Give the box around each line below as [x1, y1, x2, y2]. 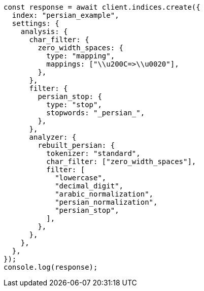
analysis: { [20, 27, 68, 36]
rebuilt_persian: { [38, 141, 115, 149]
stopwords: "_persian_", [46, 109, 145, 117]
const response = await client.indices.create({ [4, 3, 200, 11]
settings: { [12, 19, 59, 27]
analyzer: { [29, 133, 77, 141]
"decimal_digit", [55, 182, 124, 190]
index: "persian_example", [12, 11, 119, 19]
